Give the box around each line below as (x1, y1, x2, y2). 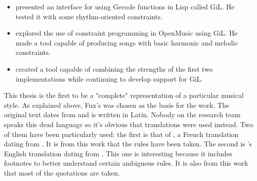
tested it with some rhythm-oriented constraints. (15, 11, 163, 21)
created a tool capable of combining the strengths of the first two (15, 63, 213, 74)
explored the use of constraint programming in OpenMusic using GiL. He (15, 28, 238, 38)
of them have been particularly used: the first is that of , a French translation (4, 129, 239, 139)
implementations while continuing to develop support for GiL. (15, 73, 203, 84)
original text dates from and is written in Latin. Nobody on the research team (4, 109, 241, 120)
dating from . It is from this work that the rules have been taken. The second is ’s (4, 138, 252, 149)
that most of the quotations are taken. (4, 167, 120, 178)
